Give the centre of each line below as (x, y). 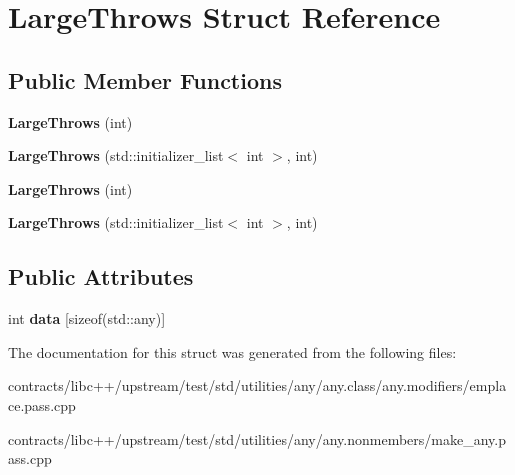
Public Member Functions (145, 79)
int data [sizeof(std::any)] (87, 318)
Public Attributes (101, 276)
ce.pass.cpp (42, 404)
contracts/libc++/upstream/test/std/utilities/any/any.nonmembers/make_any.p (257, 438)
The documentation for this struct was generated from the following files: (232, 351)
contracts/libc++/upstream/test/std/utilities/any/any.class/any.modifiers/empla (257, 385)
